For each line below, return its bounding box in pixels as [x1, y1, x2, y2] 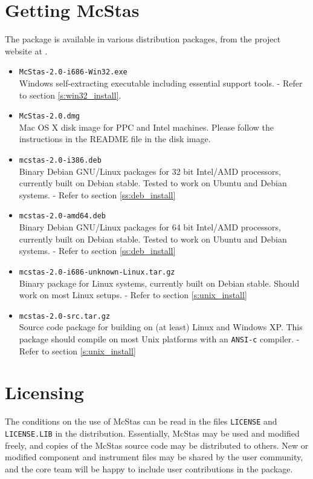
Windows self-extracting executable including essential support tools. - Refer [19, 76, 303, 89]
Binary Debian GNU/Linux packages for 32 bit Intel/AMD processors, [19, 165, 281, 177]
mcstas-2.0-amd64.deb [19, 212, 106, 221]
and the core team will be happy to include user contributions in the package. [5, 462, 293, 475]
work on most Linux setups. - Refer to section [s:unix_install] [19, 288, 247, 301]
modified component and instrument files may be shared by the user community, [5, 451, 303, 463]
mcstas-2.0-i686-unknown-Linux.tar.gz [19, 267, 175, 276]
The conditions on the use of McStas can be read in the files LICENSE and [5, 415, 277, 428]
